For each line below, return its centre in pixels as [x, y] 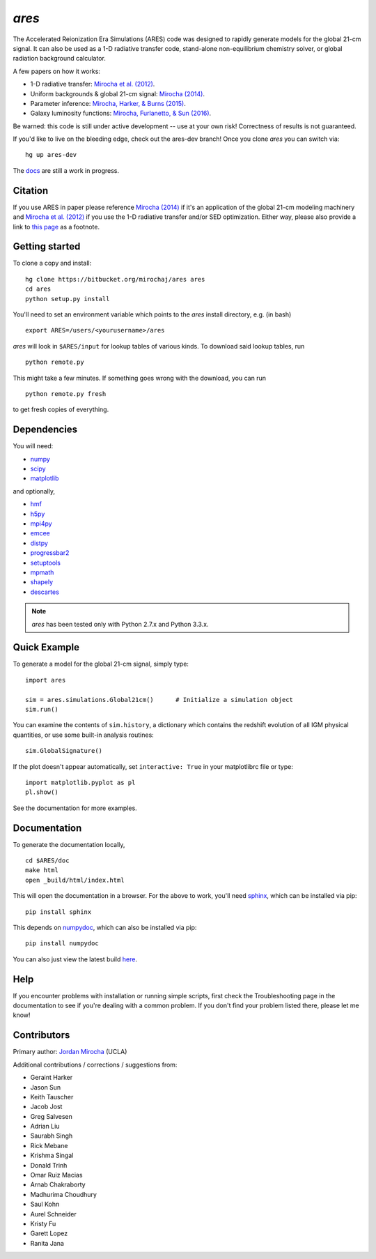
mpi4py [41, 524]
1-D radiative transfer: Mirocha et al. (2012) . [93, 84]
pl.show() [42, 792]
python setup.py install [68, 299]
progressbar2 [50, 553]
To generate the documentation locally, [69, 844]
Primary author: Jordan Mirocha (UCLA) [70, 1052]
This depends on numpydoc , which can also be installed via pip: [105, 927]
